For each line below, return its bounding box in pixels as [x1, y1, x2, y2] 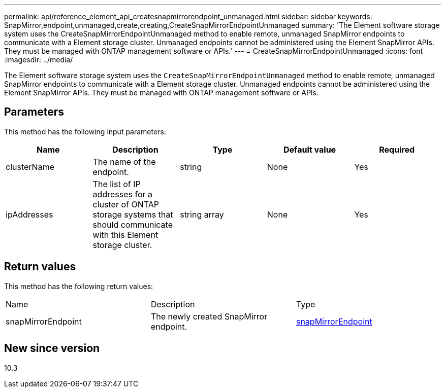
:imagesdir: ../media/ [4, 55, 73, 64]
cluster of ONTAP [92, 199, 159, 209]
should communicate [92, 219, 173, 230]
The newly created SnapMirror [150, 311, 268, 322]
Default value [283, 144, 336, 155]
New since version [4, 342, 100, 355]
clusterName [6, 161, 54, 172]
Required [379, 144, 415, 155]
